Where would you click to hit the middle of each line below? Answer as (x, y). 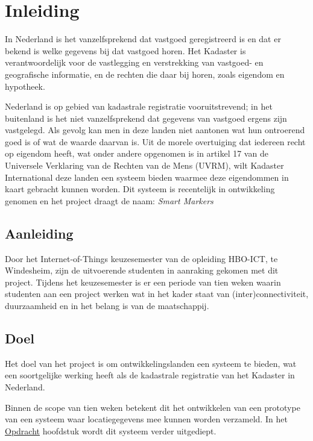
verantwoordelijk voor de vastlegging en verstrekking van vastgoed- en (134, 62)
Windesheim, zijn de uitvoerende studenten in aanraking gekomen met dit (142, 270)
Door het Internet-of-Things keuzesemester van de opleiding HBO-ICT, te (141, 258)
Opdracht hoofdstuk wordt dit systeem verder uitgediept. (111, 430)
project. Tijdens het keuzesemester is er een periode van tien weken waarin (143, 282)
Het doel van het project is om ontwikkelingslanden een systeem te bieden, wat (151, 363)
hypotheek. (25, 86)
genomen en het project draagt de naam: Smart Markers (109, 200)
